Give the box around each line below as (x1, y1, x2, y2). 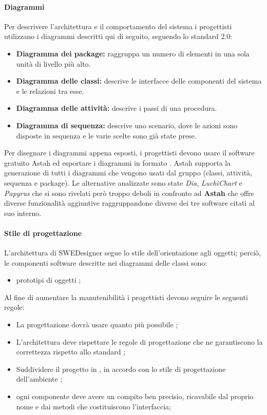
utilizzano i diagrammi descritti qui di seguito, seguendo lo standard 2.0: (4, 31, 233, 42)
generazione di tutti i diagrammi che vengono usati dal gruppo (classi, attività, (4, 167, 252, 178)
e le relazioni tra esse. (16, 85, 84, 96)
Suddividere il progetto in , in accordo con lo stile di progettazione (16, 363, 226, 374)
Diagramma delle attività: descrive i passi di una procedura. (16, 103, 217, 113)
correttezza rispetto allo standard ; (16, 346, 126, 357)
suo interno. (4, 207, 42, 218)
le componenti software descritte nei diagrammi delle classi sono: (4, 257, 207, 268)
